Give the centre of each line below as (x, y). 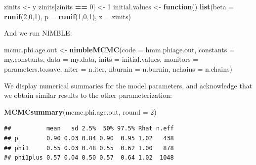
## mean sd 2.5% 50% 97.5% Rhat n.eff (89, 129)
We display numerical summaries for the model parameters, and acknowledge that (128, 85)
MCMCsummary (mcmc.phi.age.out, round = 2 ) (80, 111)
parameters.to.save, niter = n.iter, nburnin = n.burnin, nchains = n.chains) (118, 68)
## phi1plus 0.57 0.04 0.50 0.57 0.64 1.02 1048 (89, 158)
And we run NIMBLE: (38, 33)
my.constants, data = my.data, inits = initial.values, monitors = (101, 59)
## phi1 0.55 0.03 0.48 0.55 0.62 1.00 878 (89, 148)
